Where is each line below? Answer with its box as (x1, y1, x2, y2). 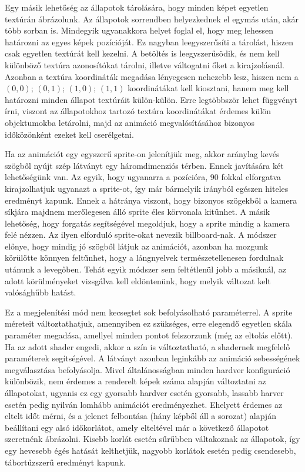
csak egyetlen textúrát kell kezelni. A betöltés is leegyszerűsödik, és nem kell (5, 47, 280, 59)
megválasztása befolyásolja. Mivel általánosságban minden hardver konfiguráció (5, 363, 290, 375)
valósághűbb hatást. (5, 286, 76, 298)
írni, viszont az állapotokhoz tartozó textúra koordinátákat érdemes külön (5, 105, 272, 117)
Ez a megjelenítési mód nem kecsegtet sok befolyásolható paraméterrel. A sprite (5, 305, 293, 318)
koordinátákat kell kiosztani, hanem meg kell (128, 82, 289, 94)
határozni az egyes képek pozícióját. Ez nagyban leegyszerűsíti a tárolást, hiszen (5, 35, 294, 48)
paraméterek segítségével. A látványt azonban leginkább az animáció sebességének (5, 352, 300, 364)
